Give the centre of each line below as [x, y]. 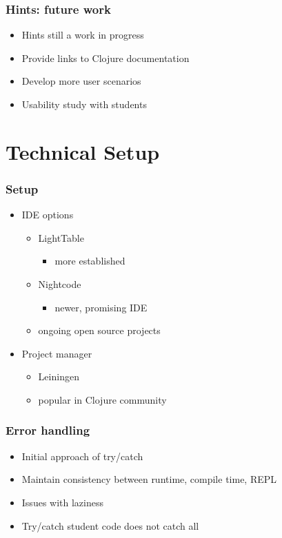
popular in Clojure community [102, 399]
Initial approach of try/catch [82, 456]
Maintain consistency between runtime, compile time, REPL [149, 479]
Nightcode [60, 283]
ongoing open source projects [99, 330]
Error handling [48, 430]
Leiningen [59, 376]
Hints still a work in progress [83, 35]
